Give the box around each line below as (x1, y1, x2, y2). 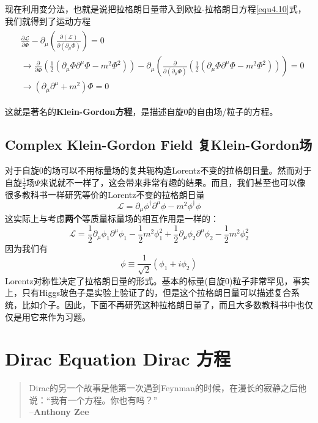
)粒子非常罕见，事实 (229, 274, 310, 287)
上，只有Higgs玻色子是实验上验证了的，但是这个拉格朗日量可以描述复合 (5, 286, 291, 299)
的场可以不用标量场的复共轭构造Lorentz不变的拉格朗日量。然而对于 (43, 164, 312, 177)
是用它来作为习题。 (13, 310, 91, 323)
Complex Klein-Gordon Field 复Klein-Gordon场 (5, 135, 312, 154)
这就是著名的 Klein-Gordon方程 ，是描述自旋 (5, 105, 184, 118)
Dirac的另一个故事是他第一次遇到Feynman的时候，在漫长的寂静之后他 (29, 381, 306, 394)
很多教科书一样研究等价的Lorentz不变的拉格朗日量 (5, 188, 205, 200)
